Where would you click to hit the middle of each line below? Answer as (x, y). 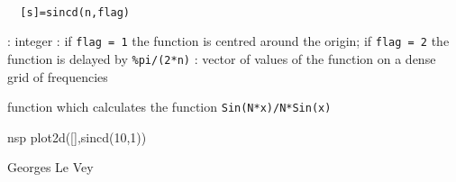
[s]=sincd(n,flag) (75, 12)
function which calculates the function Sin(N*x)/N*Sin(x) (169, 107)
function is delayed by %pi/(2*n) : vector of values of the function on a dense (222, 58)
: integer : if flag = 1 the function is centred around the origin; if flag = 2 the (228, 41)
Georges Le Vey (50, 167)
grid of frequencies (58, 76)
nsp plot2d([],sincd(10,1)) (77, 136)
